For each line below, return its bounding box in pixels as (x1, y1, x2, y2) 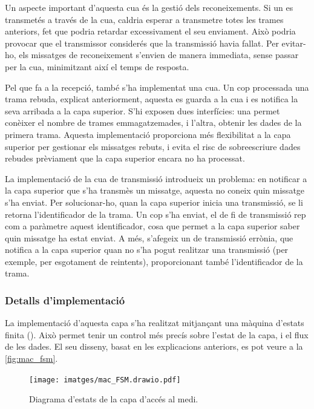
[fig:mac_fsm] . (5, 352, 58, 365)
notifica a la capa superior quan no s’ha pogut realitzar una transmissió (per (5, 243, 289, 256)
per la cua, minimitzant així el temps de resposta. (5, 60, 189, 73)
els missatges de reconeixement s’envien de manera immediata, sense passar (19, 48, 299, 61)
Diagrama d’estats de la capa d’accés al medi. (29, 393, 198, 405)
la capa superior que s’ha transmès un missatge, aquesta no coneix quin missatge (5, 184, 305, 197)
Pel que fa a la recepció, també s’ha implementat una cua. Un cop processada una (5, 80, 309, 93)
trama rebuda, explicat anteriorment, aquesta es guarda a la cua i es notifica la (5, 93, 298, 105)
